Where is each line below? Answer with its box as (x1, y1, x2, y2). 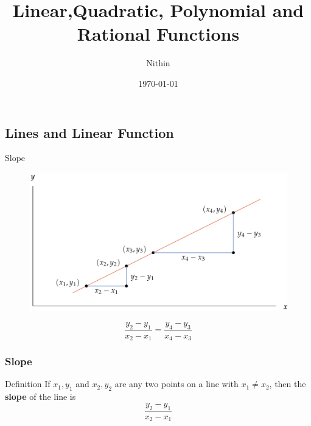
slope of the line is (5, 390, 76, 403)
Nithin (146, 57, 170, 69)
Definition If (5, 377, 51, 390)
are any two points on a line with (114, 377, 239, 390)
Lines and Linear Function (5, 123, 174, 142)
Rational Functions (77, 21, 240, 46)
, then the (269, 377, 306, 390)
